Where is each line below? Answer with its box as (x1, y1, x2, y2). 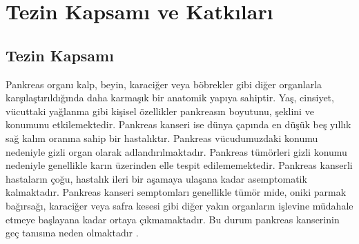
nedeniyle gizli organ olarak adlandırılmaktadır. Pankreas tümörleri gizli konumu (6, 144, 347, 159)
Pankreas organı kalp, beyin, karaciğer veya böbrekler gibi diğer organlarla (6, 77, 322, 91)
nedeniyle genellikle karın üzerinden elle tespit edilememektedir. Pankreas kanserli (6, 158, 353, 172)
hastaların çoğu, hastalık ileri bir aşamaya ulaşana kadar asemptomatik (6, 171, 307, 185)
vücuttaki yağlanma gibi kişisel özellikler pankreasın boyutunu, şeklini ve (6, 103, 314, 118)
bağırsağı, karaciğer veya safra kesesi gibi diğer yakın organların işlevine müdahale (6, 198, 353, 212)
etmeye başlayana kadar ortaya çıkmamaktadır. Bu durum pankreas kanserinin (6, 212, 340, 226)
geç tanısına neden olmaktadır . (6, 225, 139, 240)
